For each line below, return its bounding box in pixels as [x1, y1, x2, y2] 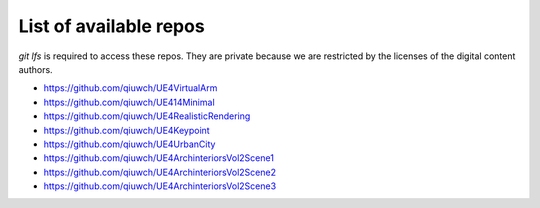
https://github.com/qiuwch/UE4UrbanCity [43, 138, 216, 150]
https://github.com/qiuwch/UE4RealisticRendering [43, 110, 251, 122]
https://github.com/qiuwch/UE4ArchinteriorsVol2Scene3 [43, 180, 277, 192]
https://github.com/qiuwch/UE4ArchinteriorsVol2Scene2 [43, 166, 277, 178]
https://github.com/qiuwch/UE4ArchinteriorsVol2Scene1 [43, 152, 275, 164]
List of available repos [18, 15, 205, 37]
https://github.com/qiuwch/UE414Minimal [43, 96, 215, 108]
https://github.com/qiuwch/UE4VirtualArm [43, 82, 218, 94]
